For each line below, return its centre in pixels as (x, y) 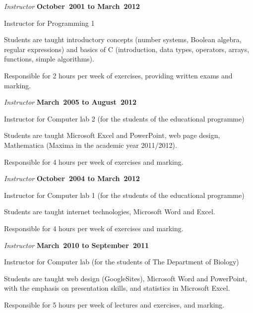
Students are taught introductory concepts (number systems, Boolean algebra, (123, 39)
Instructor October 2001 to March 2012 (72, 6)
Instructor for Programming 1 (49, 23)
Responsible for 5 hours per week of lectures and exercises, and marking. (114, 304)
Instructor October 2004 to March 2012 (72, 178)
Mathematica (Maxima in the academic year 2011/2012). (91, 145)
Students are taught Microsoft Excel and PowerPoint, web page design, (112, 135)
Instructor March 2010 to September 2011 (77, 245)
